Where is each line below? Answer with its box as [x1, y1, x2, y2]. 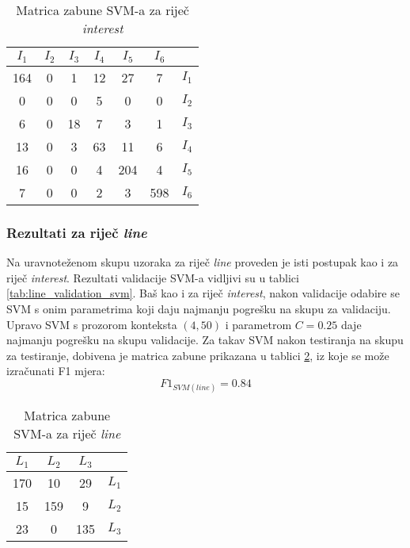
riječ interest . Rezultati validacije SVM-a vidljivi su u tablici [6, 269, 299, 285]
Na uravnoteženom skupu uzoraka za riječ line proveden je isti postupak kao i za [6, 254, 399, 270]
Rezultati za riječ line [6, 222, 147, 242]
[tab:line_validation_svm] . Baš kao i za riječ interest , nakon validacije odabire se [6, 285, 400, 301]
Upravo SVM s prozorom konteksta [6, 316, 177, 332]
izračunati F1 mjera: [6, 362, 105, 379]
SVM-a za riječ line [13, 424, 121, 443]
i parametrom [225, 316, 292, 332]
